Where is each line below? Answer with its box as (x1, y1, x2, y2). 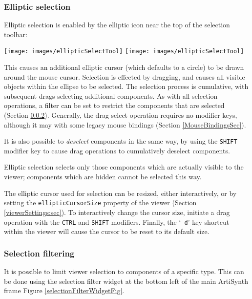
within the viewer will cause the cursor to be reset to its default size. (4, 226, 210, 236)
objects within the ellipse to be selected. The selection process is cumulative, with (4, 81, 249, 91)
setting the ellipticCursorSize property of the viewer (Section (4, 197, 197, 208)
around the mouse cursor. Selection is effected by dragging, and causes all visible (4, 71, 245, 82)
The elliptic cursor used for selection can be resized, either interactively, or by (4, 188, 237, 198)
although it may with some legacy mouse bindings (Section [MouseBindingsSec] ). (4, 119, 246, 129)
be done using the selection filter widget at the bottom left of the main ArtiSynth (4, 276, 248, 286)
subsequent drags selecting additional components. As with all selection (4, 90, 218, 101)
